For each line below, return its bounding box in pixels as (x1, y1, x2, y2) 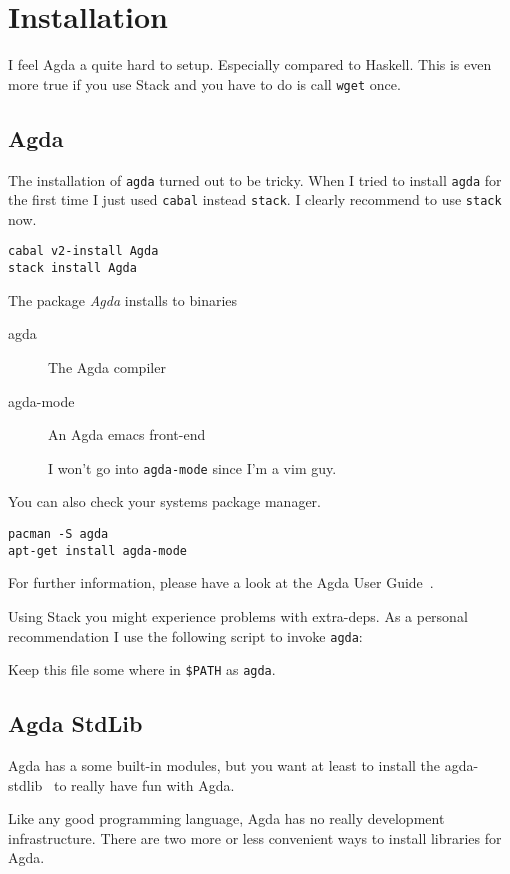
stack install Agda (8, 261, 137, 276)
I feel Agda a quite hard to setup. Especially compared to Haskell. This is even (8, 54, 492, 75)
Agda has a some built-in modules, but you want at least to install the (8, 755, 441, 776)
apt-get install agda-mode (8, 543, 187, 558)
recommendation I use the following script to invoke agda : (8, 625, 363, 646)
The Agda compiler (48, 356, 166, 377)
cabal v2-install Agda (8, 244, 159, 259)
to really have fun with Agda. (53, 774, 235, 795)
